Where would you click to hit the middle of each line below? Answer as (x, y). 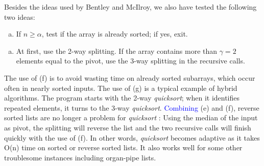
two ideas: (20, 16)
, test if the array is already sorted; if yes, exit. (115, 34)
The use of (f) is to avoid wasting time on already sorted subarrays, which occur (130, 77)
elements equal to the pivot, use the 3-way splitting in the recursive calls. (130, 61)
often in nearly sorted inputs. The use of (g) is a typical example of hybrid (121, 88)
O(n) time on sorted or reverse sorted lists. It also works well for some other (123, 147)
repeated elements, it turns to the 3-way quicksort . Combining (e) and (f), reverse (132, 107)
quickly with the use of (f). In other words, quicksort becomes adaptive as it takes (132, 137)
